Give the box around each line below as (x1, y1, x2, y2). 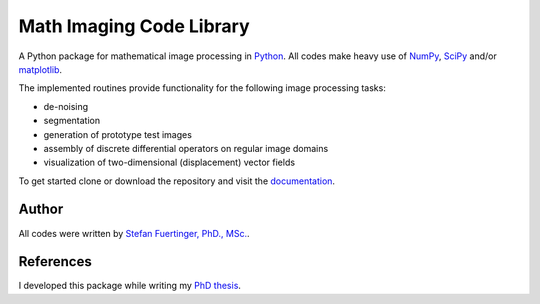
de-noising (43, 100, 89, 112)
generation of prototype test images (43, 128, 192, 140)
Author (18, 201, 64, 218)
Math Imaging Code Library (18, 15, 250, 37)
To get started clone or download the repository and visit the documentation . (18, 175, 335, 187)
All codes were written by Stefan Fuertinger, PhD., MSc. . (18, 227, 250, 239)
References (18, 253, 92, 270)
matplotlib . (18, 63, 63, 75)
